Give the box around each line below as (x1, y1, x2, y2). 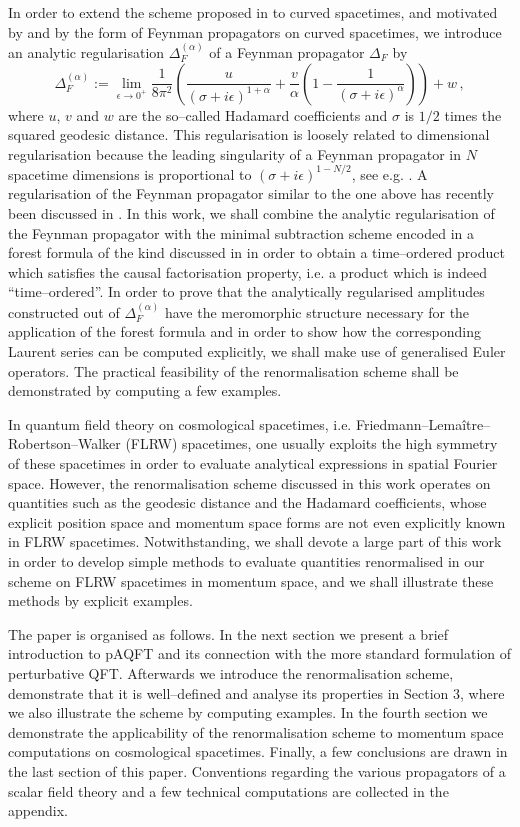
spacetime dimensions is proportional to (8, 163, 252, 184)
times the (444, 104, 502, 125)
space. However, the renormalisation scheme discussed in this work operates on (8, 472, 491, 493)
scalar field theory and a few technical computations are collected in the (8, 780, 449, 801)
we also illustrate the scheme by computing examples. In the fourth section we (8, 702, 488, 723)
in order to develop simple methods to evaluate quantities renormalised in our (8, 550, 485, 571)
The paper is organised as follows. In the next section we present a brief (8, 623, 449, 644)
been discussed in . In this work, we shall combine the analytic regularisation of (8, 203, 495, 224)
